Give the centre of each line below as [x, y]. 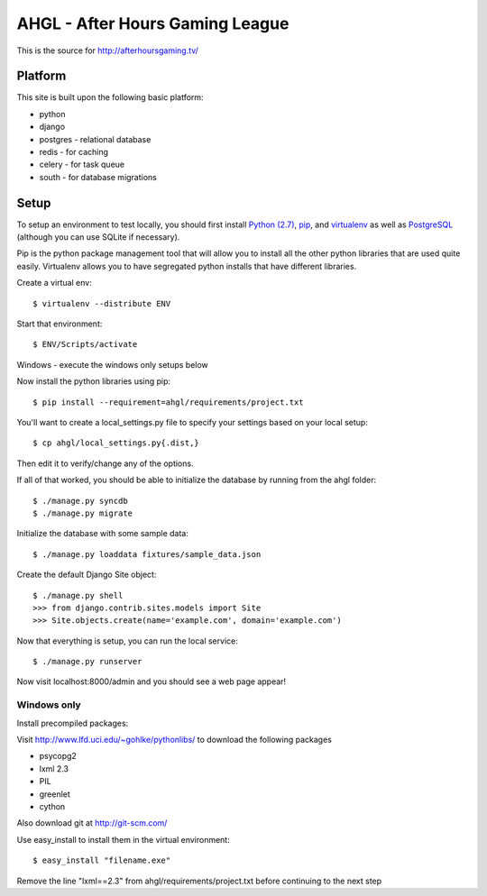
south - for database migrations [98, 177]
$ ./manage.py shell [78, 595]
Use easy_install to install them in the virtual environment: [123, 839]
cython [52, 806]
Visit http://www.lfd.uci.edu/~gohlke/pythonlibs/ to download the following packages [175, 740]
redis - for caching [74, 152]
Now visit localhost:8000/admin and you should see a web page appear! [152, 681]
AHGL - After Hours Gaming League [153, 23]
